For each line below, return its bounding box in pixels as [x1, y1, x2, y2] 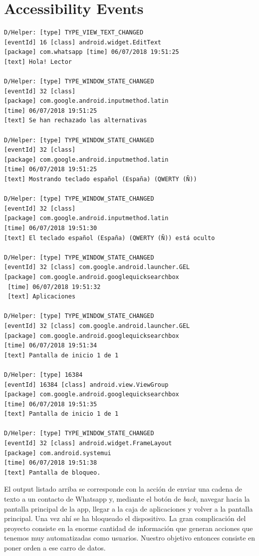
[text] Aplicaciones [7, 293, 76, 300]
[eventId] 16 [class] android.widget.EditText [4, 38, 161, 46]
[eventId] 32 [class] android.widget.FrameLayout [4, 440, 172, 447]
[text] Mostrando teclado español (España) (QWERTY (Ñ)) [4, 176, 197, 183]
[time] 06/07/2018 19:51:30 [4, 225, 97, 232]
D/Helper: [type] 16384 [4, 371, 83, 378]
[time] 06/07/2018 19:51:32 [7, 283, 101, 290]
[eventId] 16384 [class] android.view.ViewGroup [4, 381, 169, 388]
